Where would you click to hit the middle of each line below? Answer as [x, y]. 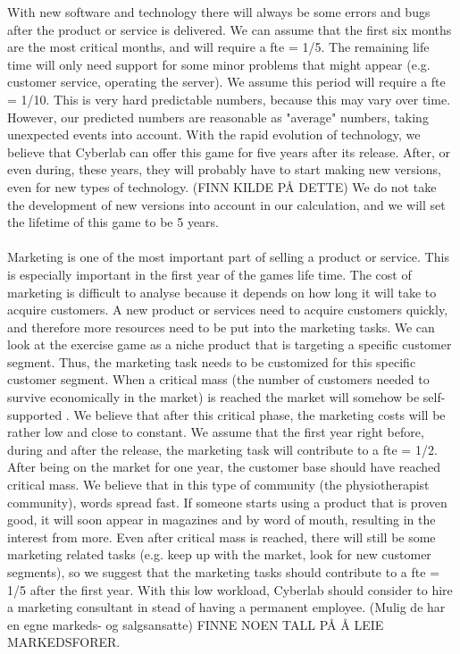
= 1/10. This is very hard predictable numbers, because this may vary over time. [229, 99]
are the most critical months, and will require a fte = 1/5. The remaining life [218, 47]
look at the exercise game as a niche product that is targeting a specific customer [230, 344]
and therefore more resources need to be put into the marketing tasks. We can [221, 327]
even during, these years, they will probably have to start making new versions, [224, 169]
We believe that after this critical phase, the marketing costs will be [259, 414]
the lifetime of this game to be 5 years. [113, 222]
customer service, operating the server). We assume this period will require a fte [226, 82]
